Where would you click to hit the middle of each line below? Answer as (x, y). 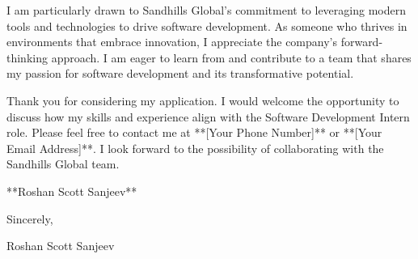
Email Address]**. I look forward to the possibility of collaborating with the (195, 148)
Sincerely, (30, 218)
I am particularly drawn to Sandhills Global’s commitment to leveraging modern (206, 10)
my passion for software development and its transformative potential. (180, 73)
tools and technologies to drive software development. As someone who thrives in (207, 25)
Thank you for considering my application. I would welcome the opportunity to (203, 100)
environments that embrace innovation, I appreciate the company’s (172, 42)
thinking (27, 57)
